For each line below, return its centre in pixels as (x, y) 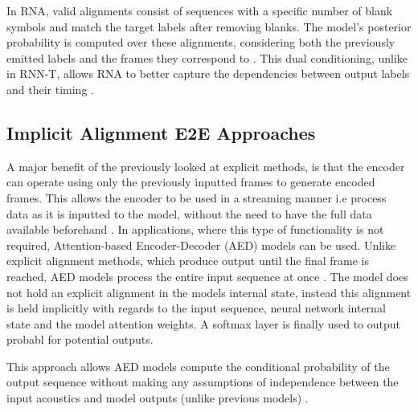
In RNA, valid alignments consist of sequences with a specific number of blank (200, 10)
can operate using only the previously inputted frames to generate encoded (191, 182)
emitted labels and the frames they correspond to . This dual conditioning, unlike (207, 57)
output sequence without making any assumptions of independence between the (203, 382)
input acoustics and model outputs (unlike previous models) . (158, 398)
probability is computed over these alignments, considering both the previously (201, 42)
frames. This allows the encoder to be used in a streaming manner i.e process (197, 197)
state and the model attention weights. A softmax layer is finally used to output (204, 323)
